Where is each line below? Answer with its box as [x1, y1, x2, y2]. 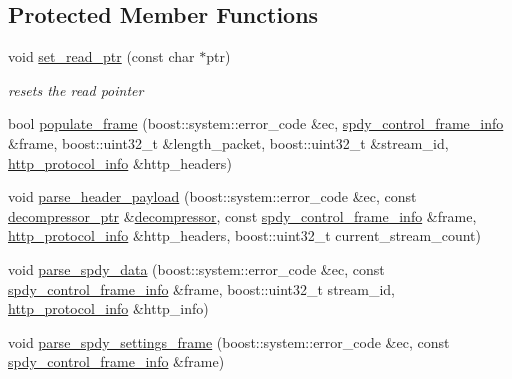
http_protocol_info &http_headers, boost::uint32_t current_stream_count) [8, 225, 482, 246]
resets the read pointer [8, 79, 144, 100]
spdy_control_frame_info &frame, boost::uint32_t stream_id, [8, 278, 396, 299]
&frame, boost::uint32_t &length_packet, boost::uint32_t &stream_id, [8, 132, 449, 153]
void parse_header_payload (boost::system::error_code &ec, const [8, 186, 417, 207]
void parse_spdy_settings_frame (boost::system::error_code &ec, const [8, 331, 450, 352]
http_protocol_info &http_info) [8, 298, 209, 319]
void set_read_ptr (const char [8, 46, 195, 67]
